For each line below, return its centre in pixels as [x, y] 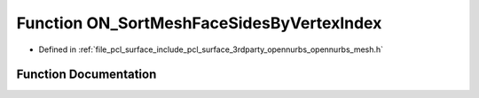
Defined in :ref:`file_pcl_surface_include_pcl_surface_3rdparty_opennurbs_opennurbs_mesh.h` [211, 49]
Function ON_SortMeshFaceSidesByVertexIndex [199, 23]
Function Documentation [86, 75]
